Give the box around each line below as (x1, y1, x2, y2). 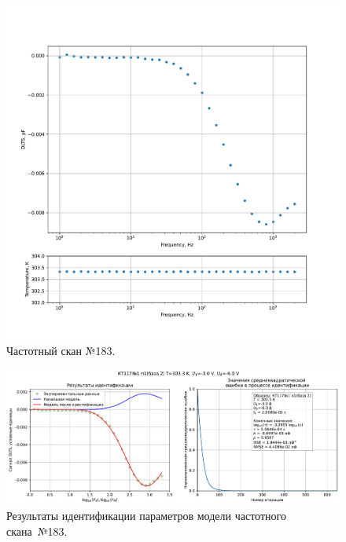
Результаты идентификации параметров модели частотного (6, 507, 286, 524)
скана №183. (6, 522, 68, 539)
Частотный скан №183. (6, 342, 116, 358)
